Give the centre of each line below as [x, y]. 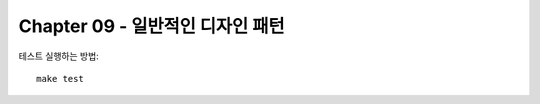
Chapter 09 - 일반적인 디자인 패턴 [151, 26]
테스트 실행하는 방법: [58, 56]
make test [60, 78]
